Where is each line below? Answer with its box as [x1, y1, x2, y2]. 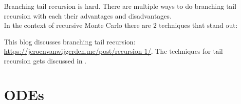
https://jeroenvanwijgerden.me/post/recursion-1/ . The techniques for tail [4, 46, 223, 56]
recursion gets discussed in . [4, 55, 87, 65]
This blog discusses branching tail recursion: [4, 36, 136, 46]
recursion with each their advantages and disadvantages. [4, 10, 171, 21]
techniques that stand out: [159, 20, 238, 30]
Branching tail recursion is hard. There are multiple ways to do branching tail [4, 1, 237, 11]
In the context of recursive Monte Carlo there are [4, 20, 151, 30]
